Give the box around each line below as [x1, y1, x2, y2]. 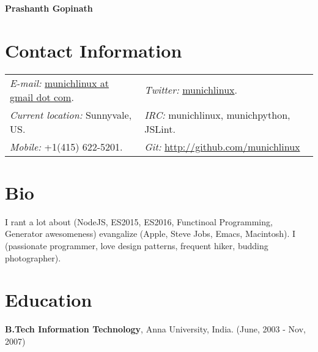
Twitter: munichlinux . [144, 83, 238, 97]
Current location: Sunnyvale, [10, 107, 132, 122]
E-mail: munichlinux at [10, 75, 109, 90]
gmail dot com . [10, 89, 74, 104]
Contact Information [5, 37, 182, 62]
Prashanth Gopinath [5, 2, 93, 14]
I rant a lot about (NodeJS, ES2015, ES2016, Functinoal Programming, [5, 215, 273, 228]
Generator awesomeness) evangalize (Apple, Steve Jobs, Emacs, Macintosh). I [5, 227, 296, 240]
